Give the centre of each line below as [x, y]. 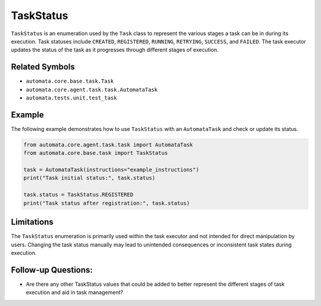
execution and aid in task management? [75, 292]
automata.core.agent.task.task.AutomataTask [92, 90]
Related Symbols [43, 67]
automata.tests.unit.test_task [71, 98]
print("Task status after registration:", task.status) [107, 203]
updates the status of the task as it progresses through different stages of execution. [115, 50]
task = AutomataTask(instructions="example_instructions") [111, 170]
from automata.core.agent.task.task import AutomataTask [108, 145]
